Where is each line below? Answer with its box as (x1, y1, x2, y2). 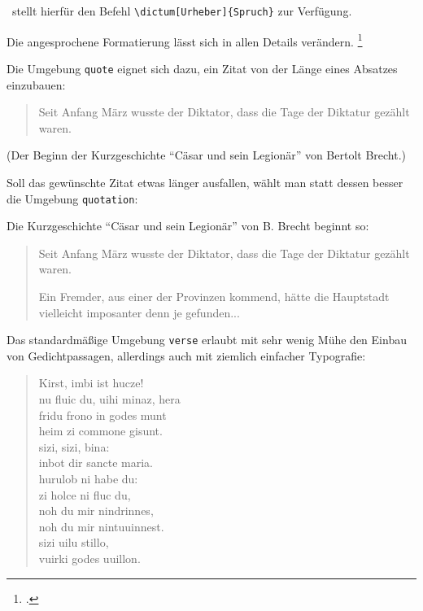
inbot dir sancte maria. (38, 454, 153, 471)
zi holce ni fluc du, (38, 486, 131, 503)
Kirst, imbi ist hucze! (38, 374, 144, 391)
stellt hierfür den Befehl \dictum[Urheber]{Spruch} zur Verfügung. (11, 2, 352, 19)
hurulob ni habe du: (38, 469, 138, 487)
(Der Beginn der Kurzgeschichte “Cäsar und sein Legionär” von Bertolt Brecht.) (7, 146, 407, 164)
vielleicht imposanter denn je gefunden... (38, 303, 240, 321)
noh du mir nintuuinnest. (38, 517, 164, 535)
